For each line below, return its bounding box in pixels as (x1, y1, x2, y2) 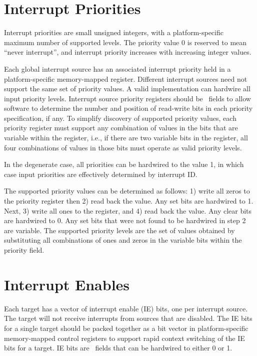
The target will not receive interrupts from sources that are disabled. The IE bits (4, 313, 252, 323)
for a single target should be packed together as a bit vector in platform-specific (4, 322, 248, 333)
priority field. (4, 245, 44, 255)
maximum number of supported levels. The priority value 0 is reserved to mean (4, 37, 247, 47)
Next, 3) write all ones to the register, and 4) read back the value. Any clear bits (4, 205, 252, 216)
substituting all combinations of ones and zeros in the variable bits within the (4, 235, 242, 245)
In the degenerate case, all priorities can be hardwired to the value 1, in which (4, 159, 244, 169)
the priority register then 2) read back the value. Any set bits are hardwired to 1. (4, 196, 253, 206)
